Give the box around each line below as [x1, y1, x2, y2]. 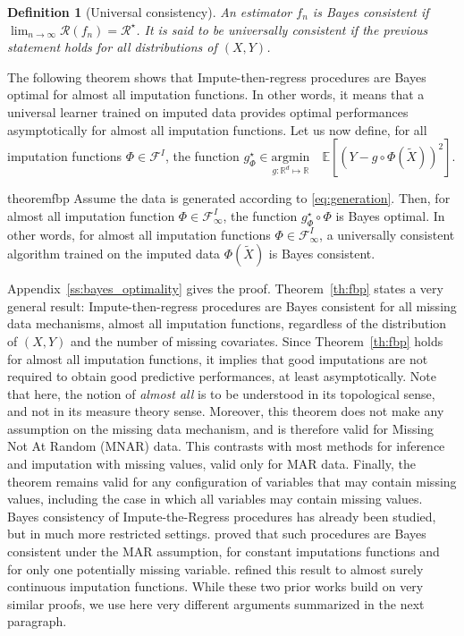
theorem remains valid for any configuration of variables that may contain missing [7, 471, 457, 490]
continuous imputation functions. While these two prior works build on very [7, 577, 424, 596]
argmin [271, 151, 310, 165]
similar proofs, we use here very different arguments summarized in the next [7, 594, 425, 613]
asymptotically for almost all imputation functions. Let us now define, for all [7, 120, 427, 139]
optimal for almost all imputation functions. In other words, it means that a [7, 85, 425, 104]
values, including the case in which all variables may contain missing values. [7, 489, 423, 508]
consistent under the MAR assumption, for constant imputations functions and [7, 542, 440, 561]
